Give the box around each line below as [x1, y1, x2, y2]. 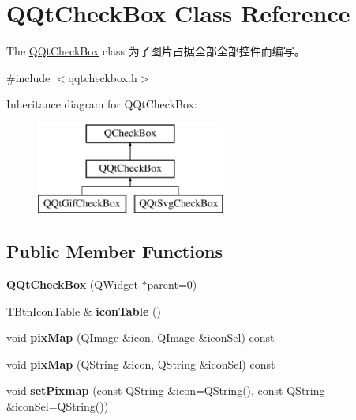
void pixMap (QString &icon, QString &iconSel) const [6, 355, 275, 372]
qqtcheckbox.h [68, 69, 137, 85]
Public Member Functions [6, 239, 223, 263]
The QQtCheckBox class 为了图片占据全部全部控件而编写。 [6, 43, 305, 59]
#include [6, 69, 51, 85]
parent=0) [147, 276, 197, 293]
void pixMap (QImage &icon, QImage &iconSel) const [6, 329, 275, 346]
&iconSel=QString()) [6, 398, 109, 414]
